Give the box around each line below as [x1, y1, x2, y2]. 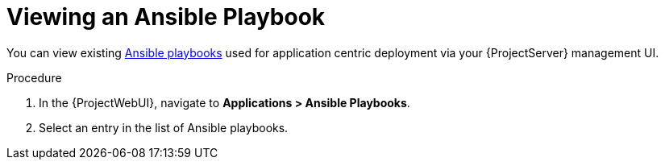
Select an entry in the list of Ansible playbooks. [39, 120, 289, 135]
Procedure [6, 70, 62, 85]
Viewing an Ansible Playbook [6, 3, 326, 31]
